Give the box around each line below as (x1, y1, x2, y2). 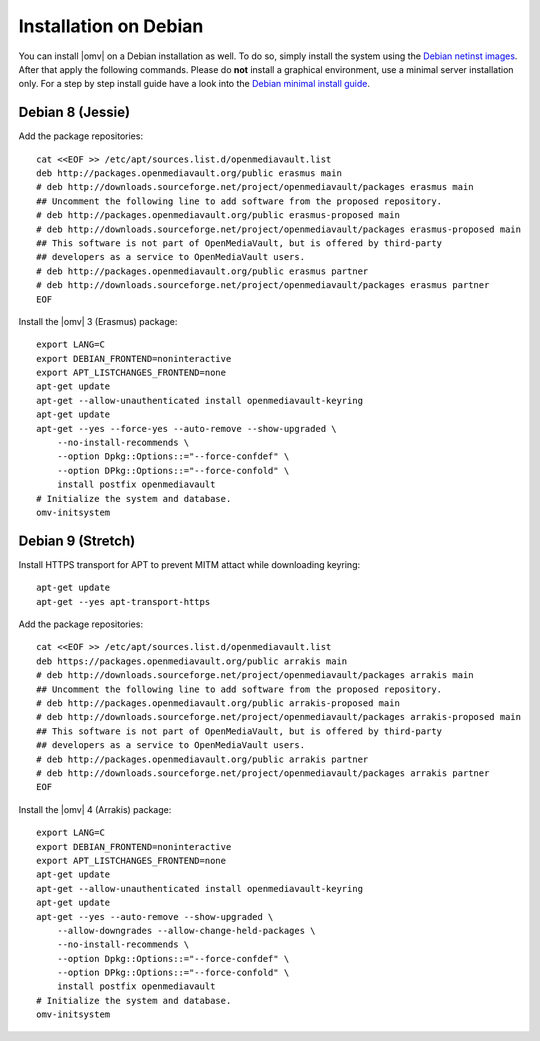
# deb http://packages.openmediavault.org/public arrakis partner (36, 753, 369, 765)
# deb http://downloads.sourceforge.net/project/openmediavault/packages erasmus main (36, 181, 474, 193)
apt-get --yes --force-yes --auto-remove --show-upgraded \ (36, 423, 337, 434)
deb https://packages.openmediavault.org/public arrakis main (36, 655, 348, 667)
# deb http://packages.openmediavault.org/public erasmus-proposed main (36, 210, 400, 221)
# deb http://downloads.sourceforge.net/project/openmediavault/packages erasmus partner (36, 280, 490, 291)
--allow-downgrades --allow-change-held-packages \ (56, 925, 316, 936)
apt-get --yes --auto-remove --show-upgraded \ (36, 911, 274, 922)
